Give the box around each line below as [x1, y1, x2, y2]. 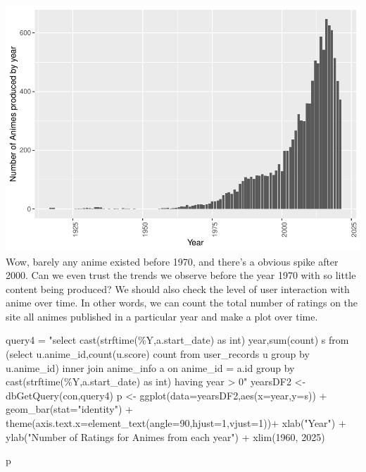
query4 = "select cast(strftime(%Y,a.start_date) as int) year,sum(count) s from [6, 333, 349, 347]
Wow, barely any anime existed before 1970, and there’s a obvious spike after [6, 254, 339, 268]
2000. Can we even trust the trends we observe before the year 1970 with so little [6, 268, 356, 282]
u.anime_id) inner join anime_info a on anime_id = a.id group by [6, 360, 295, 375]
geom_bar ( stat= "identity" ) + [6, 402, 133, 416]
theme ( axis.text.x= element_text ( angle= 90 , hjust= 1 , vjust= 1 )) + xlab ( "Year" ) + [6, 416, 346, 430]
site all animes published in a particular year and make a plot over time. [6, 309, 318, 323]
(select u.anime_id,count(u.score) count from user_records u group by [6, 347, 310, 361]
